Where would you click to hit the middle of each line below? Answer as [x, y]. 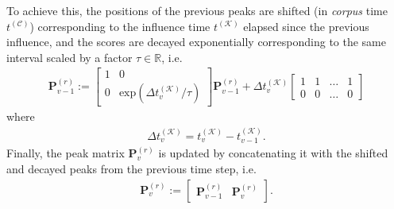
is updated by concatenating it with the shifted [273, 153]
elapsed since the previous [306, 26]
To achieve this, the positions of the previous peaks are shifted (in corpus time [197, 10]
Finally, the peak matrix [66, 153]
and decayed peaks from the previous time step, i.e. [131, 168]
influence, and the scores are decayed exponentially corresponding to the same [197, 42]
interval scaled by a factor [70, 57]
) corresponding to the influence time [120, 26]
